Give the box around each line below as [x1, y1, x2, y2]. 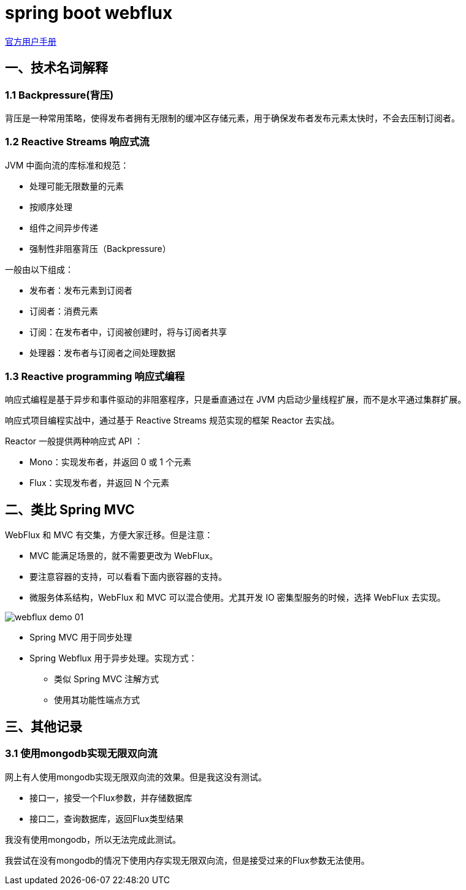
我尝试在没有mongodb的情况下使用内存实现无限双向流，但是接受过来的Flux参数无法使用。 [5, 854, 370, 865]
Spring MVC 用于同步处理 [29, 632, 132, 643]
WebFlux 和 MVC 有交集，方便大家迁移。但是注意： [5, 530, 213, 541]
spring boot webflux [5, 2, 173, 23]
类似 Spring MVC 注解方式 [54, 674, 159, 685]
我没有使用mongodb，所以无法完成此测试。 [5, 834, 181, 845]
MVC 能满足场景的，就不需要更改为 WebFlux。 [29, 550, 218, 561]
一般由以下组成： [5, 264, 74, 275]
